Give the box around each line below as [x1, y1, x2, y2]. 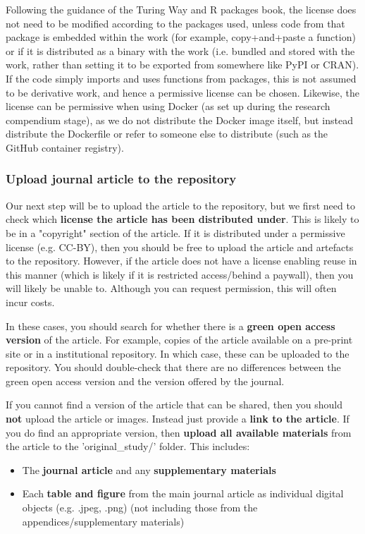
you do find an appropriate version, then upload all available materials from [6, 425, 352, 439]
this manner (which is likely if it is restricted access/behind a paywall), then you [6, 267, 354, 281]
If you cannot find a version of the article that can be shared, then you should [6, 397, 342, 412]
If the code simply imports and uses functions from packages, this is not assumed [6, 71, 357, 85]
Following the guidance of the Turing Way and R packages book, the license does [6, 2, 357, 16]
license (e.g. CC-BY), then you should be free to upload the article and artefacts [6, 239, 354, 254]
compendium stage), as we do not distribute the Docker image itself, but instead [6, 112, 353, 127]
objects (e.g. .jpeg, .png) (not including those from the [22, 500, 258, 515]
